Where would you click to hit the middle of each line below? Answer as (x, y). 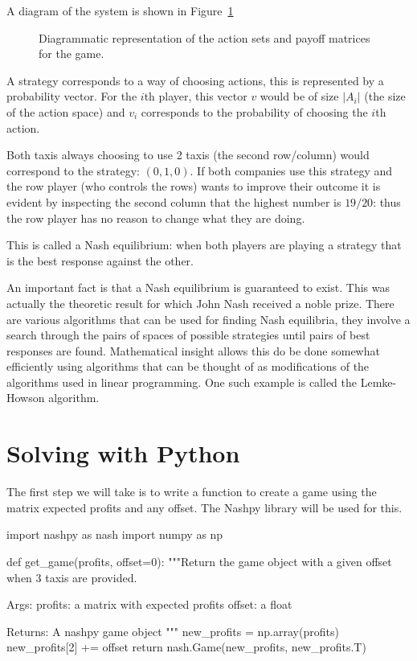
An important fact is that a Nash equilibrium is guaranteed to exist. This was (198, 287)
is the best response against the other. (100, 260)
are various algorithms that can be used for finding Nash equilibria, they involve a (208, 319)
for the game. (72, 53)
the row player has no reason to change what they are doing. (156, 218)
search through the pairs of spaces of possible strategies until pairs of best (188, 335)
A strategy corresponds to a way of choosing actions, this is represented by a (195, 80)
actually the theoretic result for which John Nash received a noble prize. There (200, 303)
